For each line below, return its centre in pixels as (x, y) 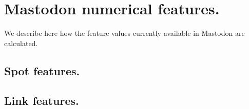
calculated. (21, 43)
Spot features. (42, 70)
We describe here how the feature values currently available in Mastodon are (124, 33)
